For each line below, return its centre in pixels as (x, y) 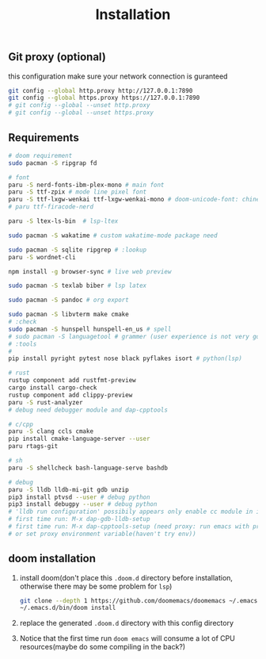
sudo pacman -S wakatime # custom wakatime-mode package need (113, 236)
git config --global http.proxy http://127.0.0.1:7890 (101, 90)
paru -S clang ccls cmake (51, 431)
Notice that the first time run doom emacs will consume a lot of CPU (127, 638)
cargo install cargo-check (53, 388)
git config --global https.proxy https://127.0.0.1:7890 (104, 98)
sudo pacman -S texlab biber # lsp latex (78, 286)
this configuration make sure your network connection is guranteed (118, 76)
